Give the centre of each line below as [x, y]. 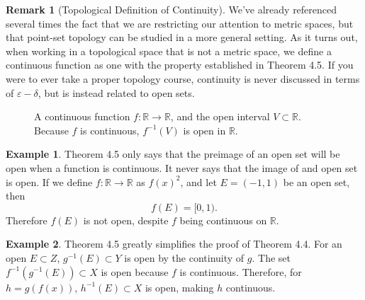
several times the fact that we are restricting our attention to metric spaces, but [180, 23]
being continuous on [223, 220]
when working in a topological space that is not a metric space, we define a [169, 51]
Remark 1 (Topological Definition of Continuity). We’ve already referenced [172, 9]
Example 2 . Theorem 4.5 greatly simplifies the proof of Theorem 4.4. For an [174, 244]
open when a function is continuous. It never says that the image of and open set [182, 167]
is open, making [179, 287]
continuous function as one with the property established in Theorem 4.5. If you [180, 65]
